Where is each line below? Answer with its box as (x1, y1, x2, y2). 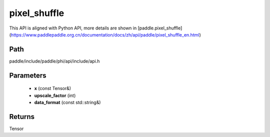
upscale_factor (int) (34, 92, 76, 98)
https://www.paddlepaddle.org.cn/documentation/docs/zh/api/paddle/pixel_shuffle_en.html (10, 31, 199, 37)
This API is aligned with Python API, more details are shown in (9, 25, 137, 31)
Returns (9, 112, 35, 121)
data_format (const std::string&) (34, 99, 101, 105)
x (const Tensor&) (34, 85, 71, 91)
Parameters (9, 71, 46, 79)
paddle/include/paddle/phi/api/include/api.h (9, 58, 100, 64)
